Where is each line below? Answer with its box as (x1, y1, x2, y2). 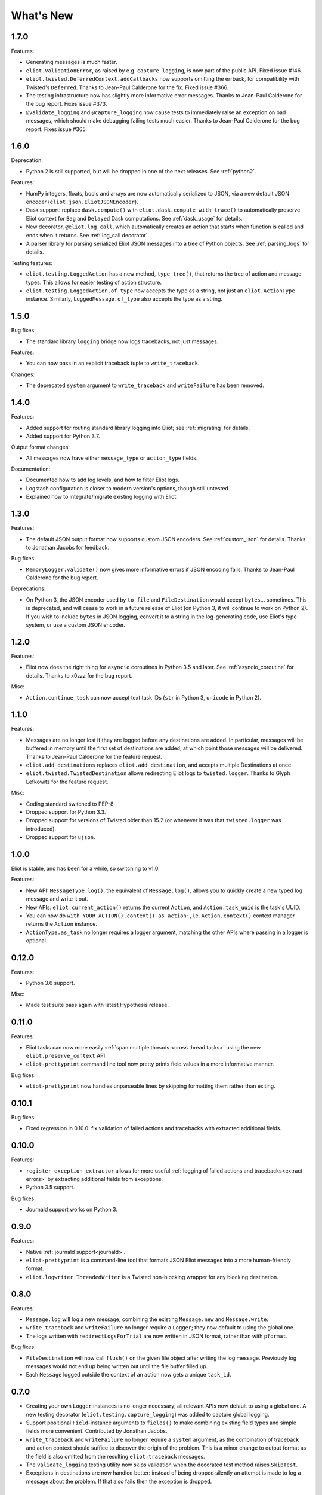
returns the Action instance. (26, 920, 98, 927)
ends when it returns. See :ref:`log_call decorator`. (26, 231, 150, 239)
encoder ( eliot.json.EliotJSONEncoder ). (26, 198, 138, 206)
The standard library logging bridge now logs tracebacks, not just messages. (26, 338, 219, 345)
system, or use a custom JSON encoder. (26, 621, 125, 628)
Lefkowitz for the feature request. (26, 778, 109, 785)
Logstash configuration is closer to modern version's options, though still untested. (26, 484, 230, 492)
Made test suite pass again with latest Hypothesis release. (26, 1002, 169, 1009)
